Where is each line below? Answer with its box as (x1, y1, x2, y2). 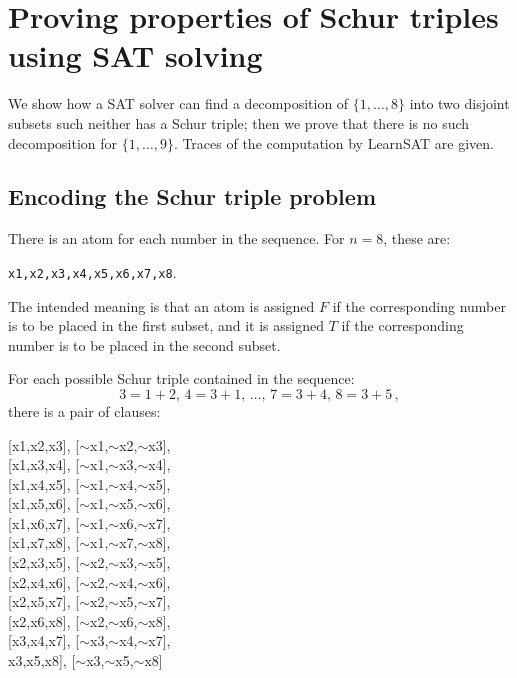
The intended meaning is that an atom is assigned (8, 295, 315, 316)
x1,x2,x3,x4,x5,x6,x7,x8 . (8, 261, 177, 282)
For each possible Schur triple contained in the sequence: (8, 368, 355, 389)
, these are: (383, 228, 451, 249)
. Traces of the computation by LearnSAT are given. (173, 132, 494, 153)
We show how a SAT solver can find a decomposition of (8, 93, 349, 114)
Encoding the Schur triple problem (8, 181, 377, 212)
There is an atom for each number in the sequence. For (8, 228, 345, 249)
